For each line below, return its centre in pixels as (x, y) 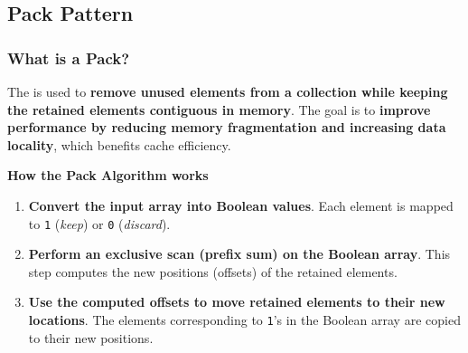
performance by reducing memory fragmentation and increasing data (227, 127)
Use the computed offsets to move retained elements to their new (237, 302)
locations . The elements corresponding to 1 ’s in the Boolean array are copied (244, 320)
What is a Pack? (69, 57)
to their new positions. (91, 337)
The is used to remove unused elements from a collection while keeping (228, 91)
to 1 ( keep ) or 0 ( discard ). (99, 223)
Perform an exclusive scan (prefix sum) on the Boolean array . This (239, 254)
